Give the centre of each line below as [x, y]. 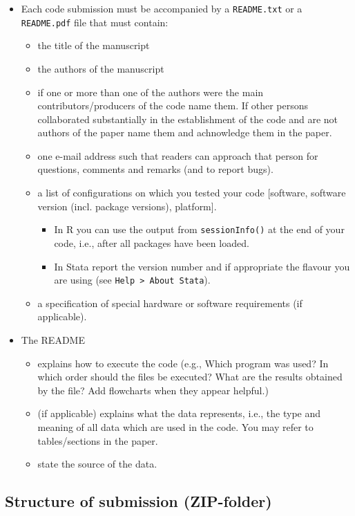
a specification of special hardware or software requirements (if [170, 303]
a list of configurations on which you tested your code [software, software [192, 193]
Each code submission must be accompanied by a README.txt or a [162, 8]
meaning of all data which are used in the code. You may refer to [175, 426]
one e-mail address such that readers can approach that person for [178, 155]
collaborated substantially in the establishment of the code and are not [188, 119]
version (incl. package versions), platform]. [127, 206]
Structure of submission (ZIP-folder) [138, 501]
